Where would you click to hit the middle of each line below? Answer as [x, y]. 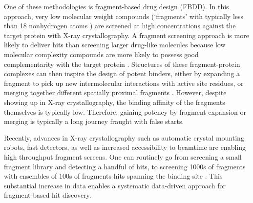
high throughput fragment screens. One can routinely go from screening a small [123, 156]
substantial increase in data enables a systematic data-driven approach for [115, 185]
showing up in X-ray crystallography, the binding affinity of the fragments [115, 102]
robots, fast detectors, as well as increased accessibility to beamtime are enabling [125, 147]
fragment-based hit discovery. [48, 195]
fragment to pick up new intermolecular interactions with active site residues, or [124, 83]
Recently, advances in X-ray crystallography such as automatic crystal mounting [124, 137]
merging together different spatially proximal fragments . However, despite [115, 92]
